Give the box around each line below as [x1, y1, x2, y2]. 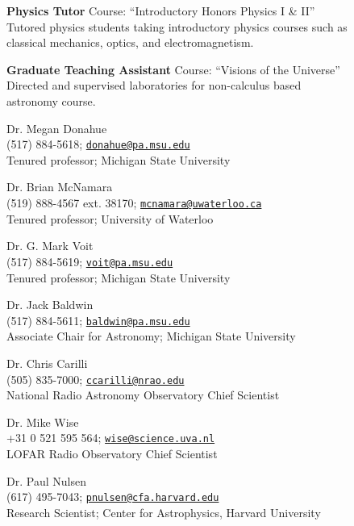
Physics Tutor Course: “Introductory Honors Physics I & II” [6, 2, 315, 19]
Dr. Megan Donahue [6, 119, 107, 136]
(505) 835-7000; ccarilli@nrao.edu [6, 370, 185, 387]
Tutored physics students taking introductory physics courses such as [6, 18, 348, 35]
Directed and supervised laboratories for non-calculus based [6, 77, 302, 94]
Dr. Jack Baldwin [6, 296, 94, 313]
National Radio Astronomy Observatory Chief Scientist [6, 386, 280, 403]
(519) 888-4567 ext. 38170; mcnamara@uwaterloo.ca [6, 194, 262, 211]
